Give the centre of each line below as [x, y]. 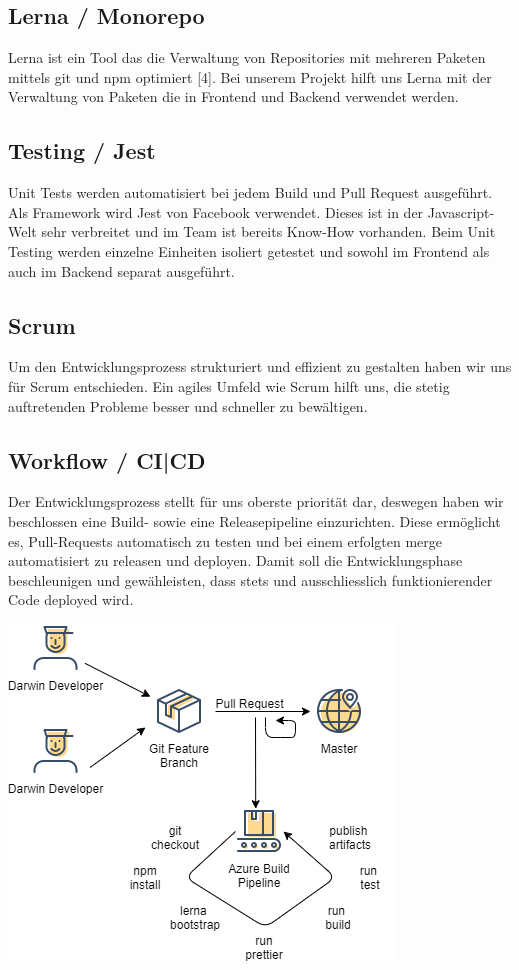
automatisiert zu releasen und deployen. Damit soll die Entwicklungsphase [235, 560]
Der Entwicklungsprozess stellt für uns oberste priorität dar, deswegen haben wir [256, 501]
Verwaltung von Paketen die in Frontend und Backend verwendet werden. [233, 96]
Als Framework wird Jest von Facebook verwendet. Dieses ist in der [216, 211]
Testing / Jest [82, 150]
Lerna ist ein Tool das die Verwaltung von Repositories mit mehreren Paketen [247, 57]
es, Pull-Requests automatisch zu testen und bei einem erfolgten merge [225, 540]
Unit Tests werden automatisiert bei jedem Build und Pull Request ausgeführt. [250, 192]
